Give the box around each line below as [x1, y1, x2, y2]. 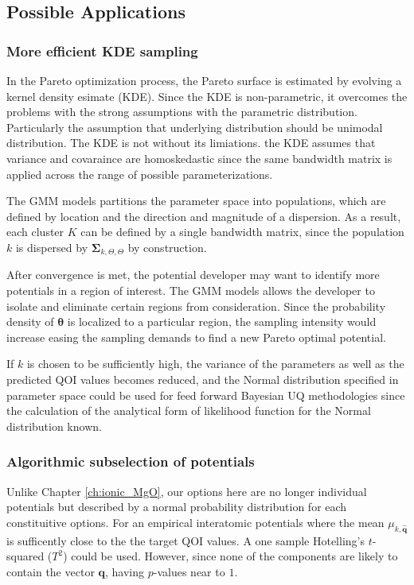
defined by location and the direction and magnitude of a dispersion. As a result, [6, 207, 401, 224]
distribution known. [6, 417, 102, 434]
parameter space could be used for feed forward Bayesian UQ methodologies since [6, 386, 405, 403]
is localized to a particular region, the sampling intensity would [67, 313, 377, 330]
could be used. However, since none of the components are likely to [71, 548, 398, 564]
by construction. [127, 238, 207, 255]
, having [105, 563, 145, 579]
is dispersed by [15, 238, 88, 255]
